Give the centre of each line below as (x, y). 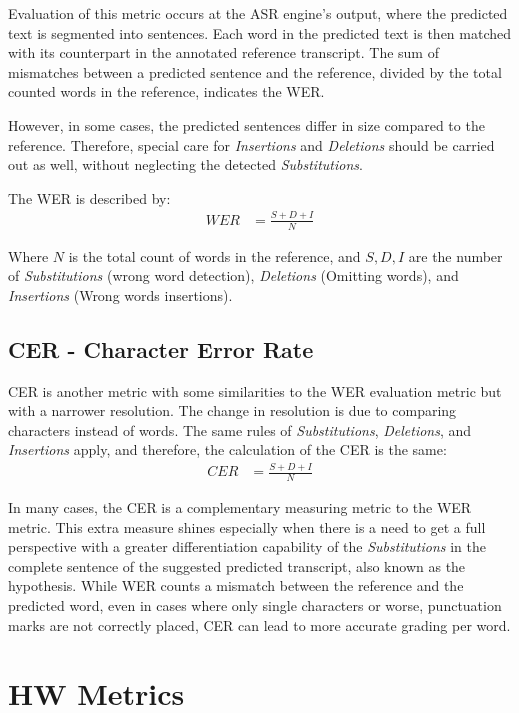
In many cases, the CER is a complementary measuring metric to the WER (240, 507)
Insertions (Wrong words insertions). (120, 294)
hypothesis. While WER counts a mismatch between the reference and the (236, 585)
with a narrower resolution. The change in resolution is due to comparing (232, 410)
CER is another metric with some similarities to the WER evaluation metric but (255, 390)
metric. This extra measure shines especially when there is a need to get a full (247, 526)
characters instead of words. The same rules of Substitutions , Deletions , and (240, 429)
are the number (455, 255)
